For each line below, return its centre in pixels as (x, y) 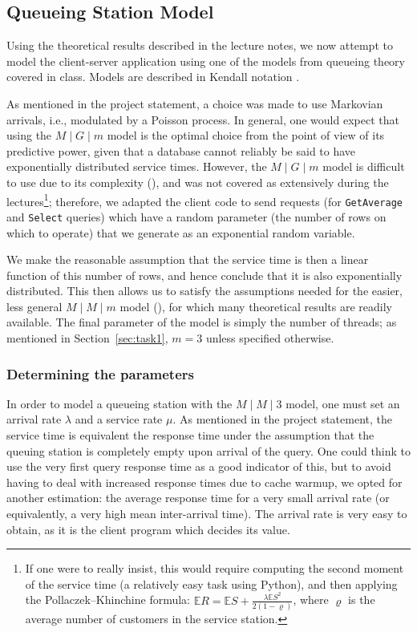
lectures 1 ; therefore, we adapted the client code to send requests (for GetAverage (205, 200)
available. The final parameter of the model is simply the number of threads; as (202, 322)
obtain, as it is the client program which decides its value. (148, 529)
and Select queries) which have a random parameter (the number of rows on (196, 216)
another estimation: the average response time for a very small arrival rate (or (198, 498)
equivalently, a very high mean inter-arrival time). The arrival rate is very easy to (207, 514)
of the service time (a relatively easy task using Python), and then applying (211, 583)
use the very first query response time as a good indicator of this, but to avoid (199, 466)
